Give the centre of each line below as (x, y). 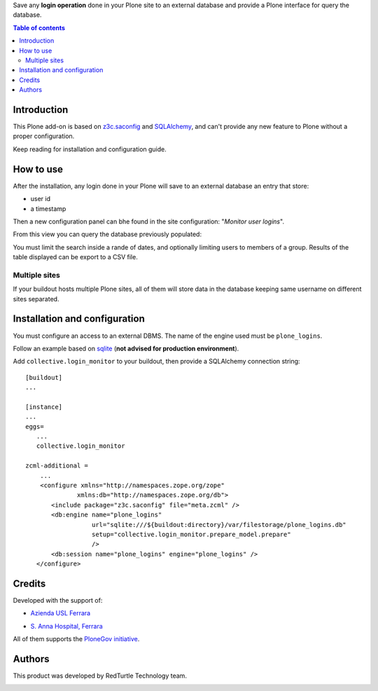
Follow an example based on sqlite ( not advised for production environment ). (126, 348)
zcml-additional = (57, 466)
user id (41, 199)
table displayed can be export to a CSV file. (75, 257)
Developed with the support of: (58, 600)
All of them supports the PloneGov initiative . (76, 639)
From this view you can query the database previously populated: (107, 234)
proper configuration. (44, 136)
